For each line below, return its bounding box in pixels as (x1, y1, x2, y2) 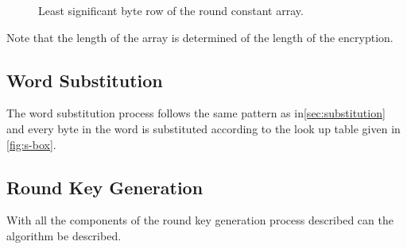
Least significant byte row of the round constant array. (38, 2, 304, 18)
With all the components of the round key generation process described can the (6, 212, 393, 228)
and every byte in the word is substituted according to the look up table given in (6, 120, 401, 136)
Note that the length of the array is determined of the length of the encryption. (6, 29, 393, 45)
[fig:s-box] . (6, 136, 56, 152)
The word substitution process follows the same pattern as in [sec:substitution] (6, 105, 386, 121)
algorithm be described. (6, 227, 122, 243)
